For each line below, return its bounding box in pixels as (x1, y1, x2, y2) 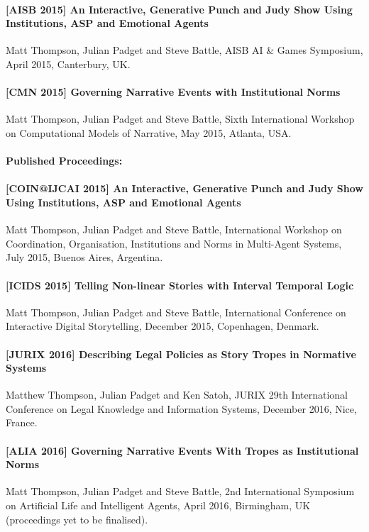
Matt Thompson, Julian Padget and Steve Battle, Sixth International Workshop (6, 111, 355, 126)
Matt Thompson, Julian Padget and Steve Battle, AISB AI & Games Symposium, (6, 43, 363, 57)
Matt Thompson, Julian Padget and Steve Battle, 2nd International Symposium (6, 484, 355, 499)
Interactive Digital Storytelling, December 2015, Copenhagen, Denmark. (6, 318, 319, 333)
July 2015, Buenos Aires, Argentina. (6, 250, 163, 265)
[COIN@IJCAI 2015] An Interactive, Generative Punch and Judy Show (6, 181, 363, 196)
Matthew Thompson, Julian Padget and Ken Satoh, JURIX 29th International (6, 387, 348, 402)
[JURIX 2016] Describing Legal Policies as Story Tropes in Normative (6, 346, 356, 361)
